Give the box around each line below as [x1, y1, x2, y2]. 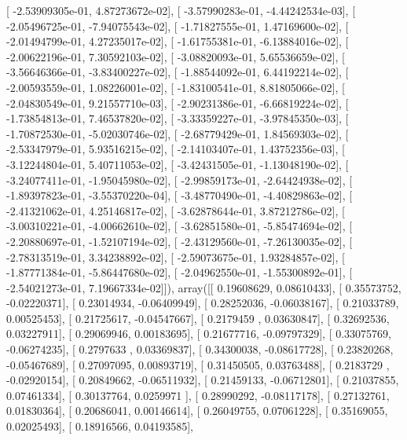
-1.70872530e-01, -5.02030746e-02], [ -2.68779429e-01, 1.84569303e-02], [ [6, 125, 349, 141]
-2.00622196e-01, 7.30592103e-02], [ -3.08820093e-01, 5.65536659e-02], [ [6, 48, 345, 64]
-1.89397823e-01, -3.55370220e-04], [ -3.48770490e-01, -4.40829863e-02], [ [6, 187, 353, 203]
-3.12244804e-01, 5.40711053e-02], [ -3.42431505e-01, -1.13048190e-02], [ [6, 156, 349, 172]
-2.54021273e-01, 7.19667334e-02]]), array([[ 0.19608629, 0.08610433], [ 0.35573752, [6, 279, 401, 295]
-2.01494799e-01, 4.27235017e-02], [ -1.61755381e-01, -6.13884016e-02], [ [6, 33, 349, 49]
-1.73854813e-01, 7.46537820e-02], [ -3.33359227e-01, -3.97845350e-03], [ [6, 110, 349, 126]
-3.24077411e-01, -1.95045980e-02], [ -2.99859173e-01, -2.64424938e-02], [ [6, 171, 353, 188]
